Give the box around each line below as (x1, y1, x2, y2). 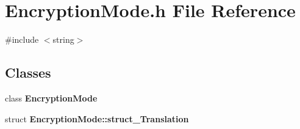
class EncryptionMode (5, 91, 98, 104)
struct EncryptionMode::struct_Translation (5, 112, 189, 125)
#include (5, 33, 39, 46)
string (52, 33, 74, 46)
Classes (5, 63, 51, 82)
